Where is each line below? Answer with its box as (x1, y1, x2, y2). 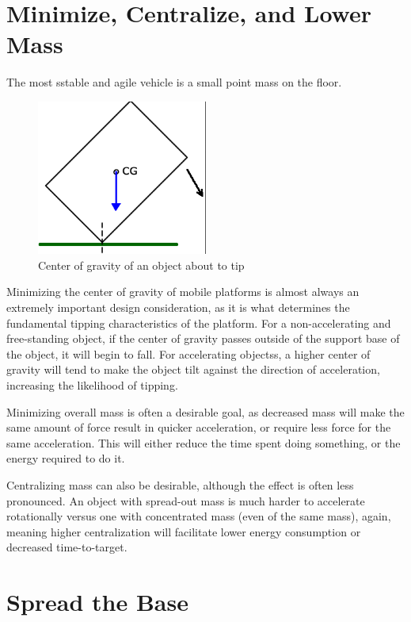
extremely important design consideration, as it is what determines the (6, 299, 350, 316)
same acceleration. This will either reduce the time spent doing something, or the (6, 434, 401, 451)
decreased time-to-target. (6, 539, 127, 555)
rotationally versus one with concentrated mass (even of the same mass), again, (6, 508, 391, 524)
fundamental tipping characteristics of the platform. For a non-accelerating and (6, 314, 391, 331)
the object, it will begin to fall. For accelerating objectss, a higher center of (6, 345, 371, 362)
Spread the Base (6, 586, 188, 618)
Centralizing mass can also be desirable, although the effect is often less (6, 476, 354, 493)
